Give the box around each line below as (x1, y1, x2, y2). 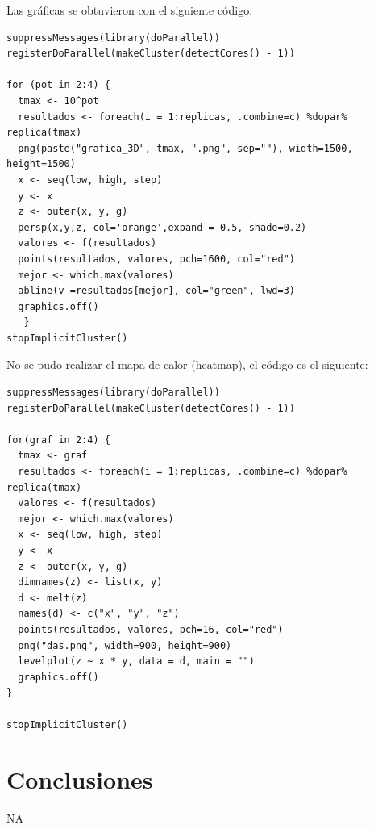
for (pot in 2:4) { (6, 79, 110, 91)
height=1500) (6, 158, 76, 170)
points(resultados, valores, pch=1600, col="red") (18, 253, 295, 265)
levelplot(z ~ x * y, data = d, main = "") (18, 655, 255, 668)
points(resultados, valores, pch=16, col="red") (18, 623, 284, 635)
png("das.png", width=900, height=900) (18, 639, 232, 651)
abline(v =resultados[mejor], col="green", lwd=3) (18, 285, 295, 297)
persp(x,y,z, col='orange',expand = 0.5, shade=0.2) (18, 221, 307, 233)
